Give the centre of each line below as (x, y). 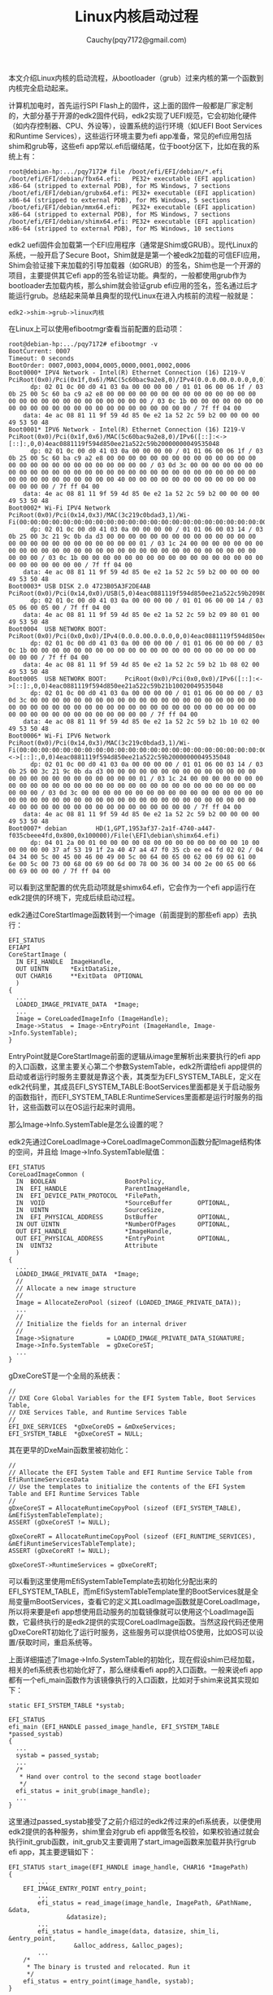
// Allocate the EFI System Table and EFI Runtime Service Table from (130, 1472)
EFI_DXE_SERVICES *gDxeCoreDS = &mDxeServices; (92, 1426)
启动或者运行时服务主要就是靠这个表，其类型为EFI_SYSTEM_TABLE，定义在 (135, 1076)
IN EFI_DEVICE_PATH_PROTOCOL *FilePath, (89, 1196)
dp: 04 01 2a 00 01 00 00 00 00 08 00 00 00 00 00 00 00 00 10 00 (145, 842)
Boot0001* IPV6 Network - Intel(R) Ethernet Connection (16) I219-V (127, 429)
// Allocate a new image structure (76, 1288)
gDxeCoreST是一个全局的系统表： (65, 1376)
